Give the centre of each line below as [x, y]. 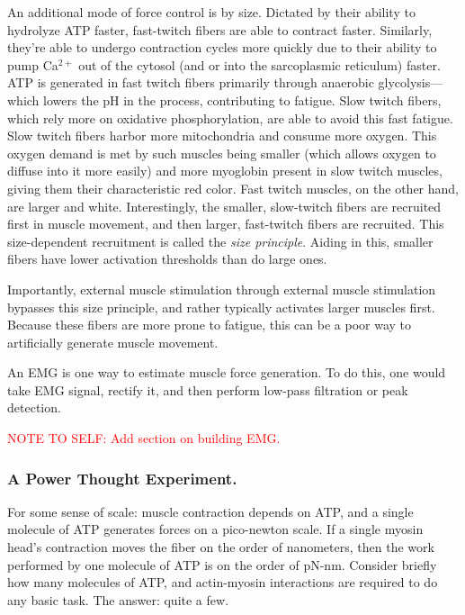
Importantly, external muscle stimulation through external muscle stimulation [222, 289]
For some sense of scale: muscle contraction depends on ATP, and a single [210, 511]
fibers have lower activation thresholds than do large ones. [167, 259]
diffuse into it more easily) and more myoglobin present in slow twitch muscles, [225, 171]
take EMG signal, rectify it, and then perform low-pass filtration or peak [208, 389]
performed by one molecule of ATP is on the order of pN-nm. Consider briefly [222, 564]
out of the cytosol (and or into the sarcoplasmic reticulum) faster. [259, 64]
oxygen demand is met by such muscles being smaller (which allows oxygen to [222, 153]
